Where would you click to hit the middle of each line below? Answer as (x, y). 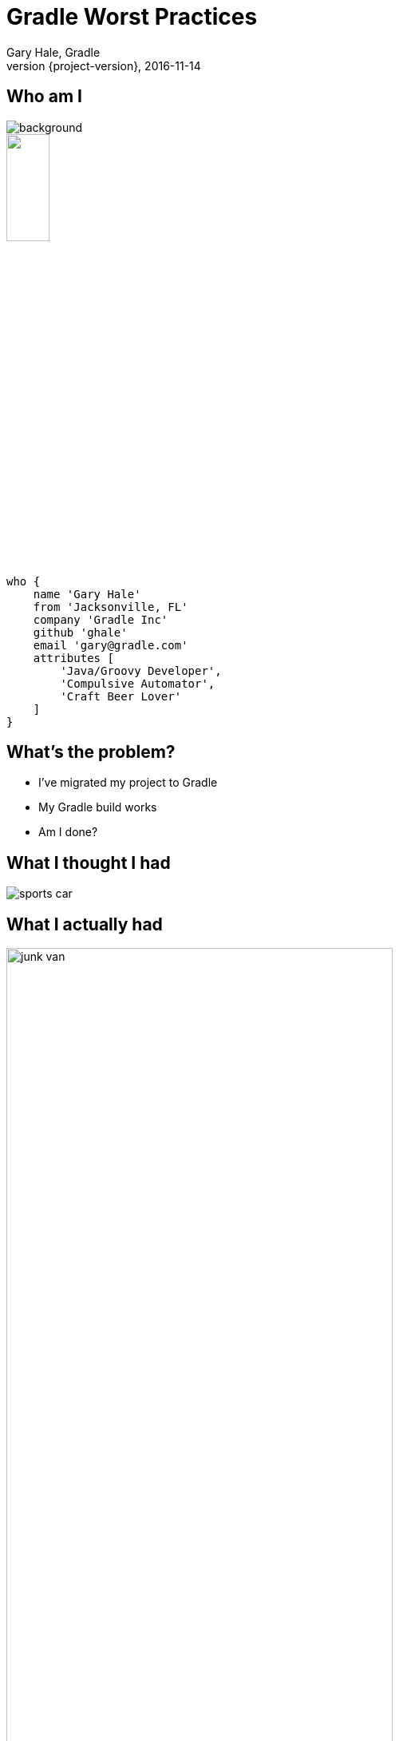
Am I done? (68, 832)
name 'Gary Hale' (87, 594)
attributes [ (73, 658)
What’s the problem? (91, 752)
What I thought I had (89, 863)
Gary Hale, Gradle (53, 52)
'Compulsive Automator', (138, 683)
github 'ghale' (80, 632)
